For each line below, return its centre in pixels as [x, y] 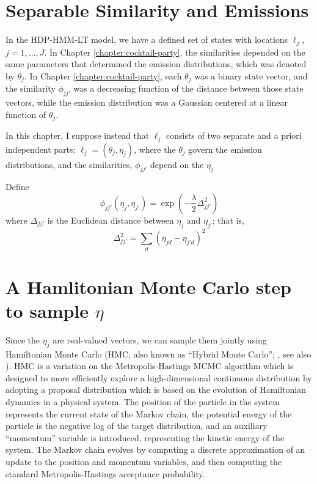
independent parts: [41, 149]
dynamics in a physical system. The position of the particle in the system [143, 402]
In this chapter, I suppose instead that [78, 135]
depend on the [177, 164]
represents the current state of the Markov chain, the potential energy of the [149, 413]
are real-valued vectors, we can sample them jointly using [160, 339]
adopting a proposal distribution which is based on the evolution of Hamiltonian [156, 390]
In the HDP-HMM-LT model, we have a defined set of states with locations [147, 39]
